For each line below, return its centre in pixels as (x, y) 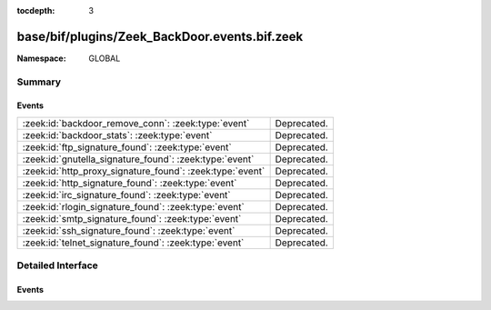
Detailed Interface (58, 265)
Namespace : (42, 58)
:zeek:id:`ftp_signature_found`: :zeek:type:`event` (127, 147)
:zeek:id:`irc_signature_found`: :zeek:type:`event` (126, 195)
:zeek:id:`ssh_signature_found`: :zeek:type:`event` (129, 230)
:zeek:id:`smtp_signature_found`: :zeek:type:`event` (132, 218)
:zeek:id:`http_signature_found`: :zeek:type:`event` (130, 183)
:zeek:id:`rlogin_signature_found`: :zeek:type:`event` (133, 206)
